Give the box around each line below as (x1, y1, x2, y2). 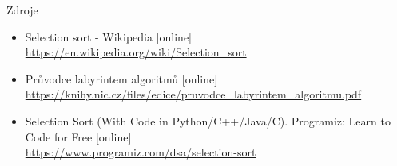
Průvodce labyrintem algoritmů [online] (25, 70, 218, 87)
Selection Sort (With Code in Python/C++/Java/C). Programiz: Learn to (25, 112, 391, 129)
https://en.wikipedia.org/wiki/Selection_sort (25, 44, 247, 60)
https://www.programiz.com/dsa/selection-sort (25, 144, 256, 160)
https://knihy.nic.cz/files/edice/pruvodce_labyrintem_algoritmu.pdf (25, 86, 362, 102)
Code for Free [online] (25, 128, 132, 145)
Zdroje (6, 2, 38, 17)
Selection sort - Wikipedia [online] (25, 28, 192, 44)
